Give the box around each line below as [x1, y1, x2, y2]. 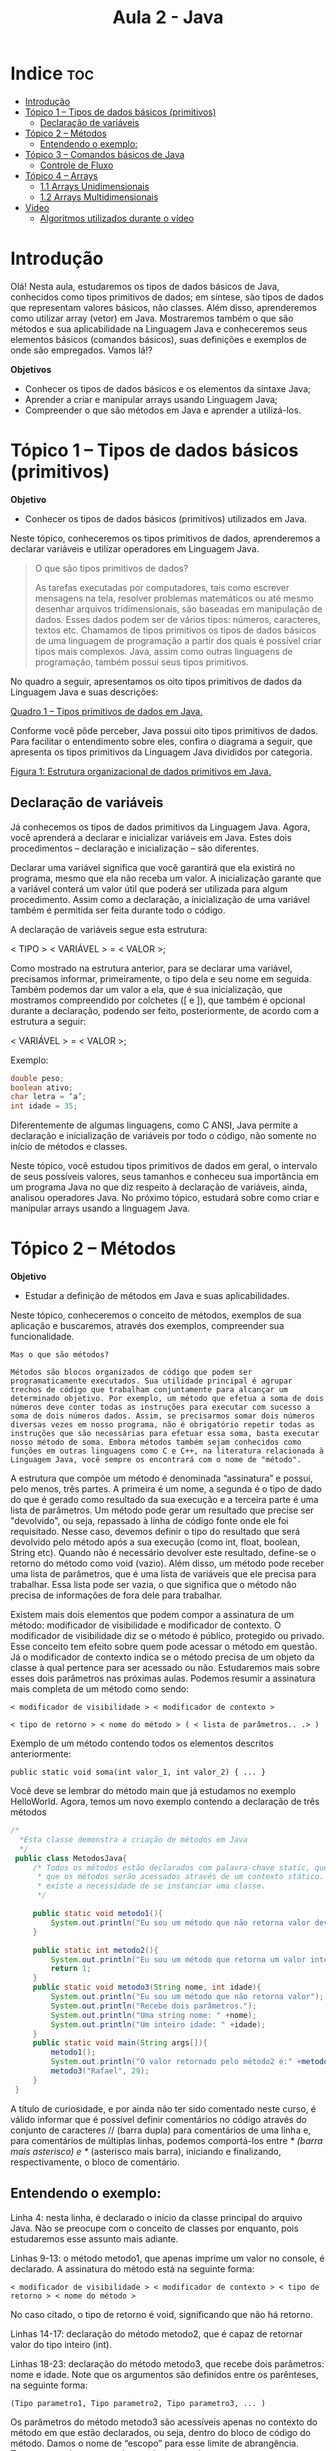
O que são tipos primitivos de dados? [34, 562, 189, 574]
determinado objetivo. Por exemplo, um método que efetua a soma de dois [10, 1394, 325, 1404]
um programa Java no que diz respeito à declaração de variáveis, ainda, [10, 1181, 308, 1193]
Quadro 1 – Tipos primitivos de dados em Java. [10, 705, 203, 717]
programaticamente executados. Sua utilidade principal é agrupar [10, 1376, 293, 1386]
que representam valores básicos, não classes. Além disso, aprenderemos [10, 301, 317, 313]
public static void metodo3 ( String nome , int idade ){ [32, 1982, 262, 1993]
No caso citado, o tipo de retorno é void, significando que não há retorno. [10, 2308, 313, 2320]
